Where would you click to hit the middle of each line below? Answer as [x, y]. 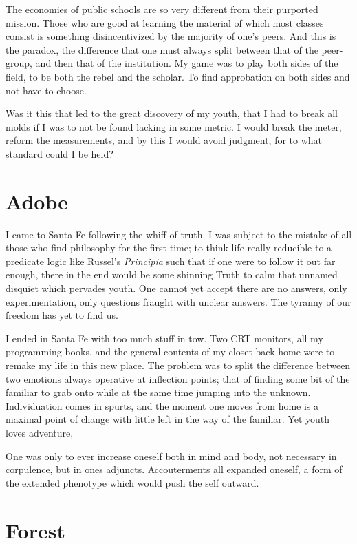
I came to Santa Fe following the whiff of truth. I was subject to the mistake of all [179, 234]
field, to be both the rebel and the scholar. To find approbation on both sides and [178, 76]
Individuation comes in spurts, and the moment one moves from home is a [162, 405]
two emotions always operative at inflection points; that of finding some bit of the [178, 378]
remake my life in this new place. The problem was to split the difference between [178, 365]
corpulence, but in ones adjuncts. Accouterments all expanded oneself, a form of [174, 469]
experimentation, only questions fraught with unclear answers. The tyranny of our [178, 301]
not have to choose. [46, 90]
